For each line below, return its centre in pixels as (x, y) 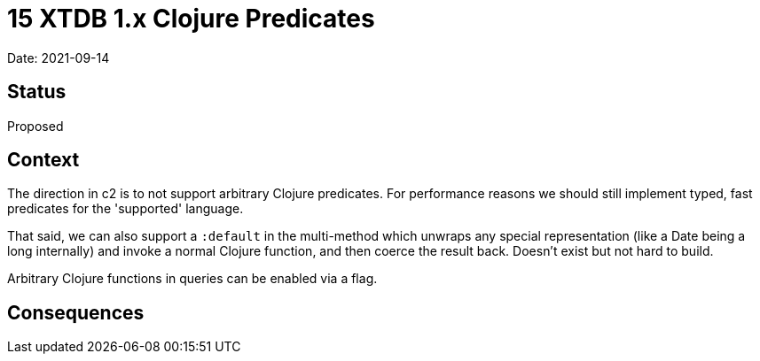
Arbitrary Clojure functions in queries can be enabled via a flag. (192, 279)
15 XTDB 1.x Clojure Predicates (191, 19)
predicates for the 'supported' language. (125, 209)
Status (37, 92)
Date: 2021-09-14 (59, 58)
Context (43, 160)
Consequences (76, 312)
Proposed (35, 126)
